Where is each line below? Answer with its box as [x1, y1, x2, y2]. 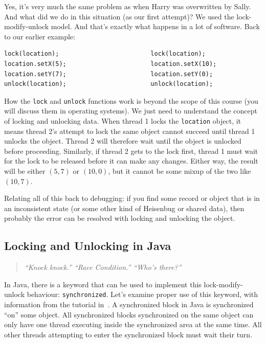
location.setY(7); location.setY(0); [4, 70, 213, 78]
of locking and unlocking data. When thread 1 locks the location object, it [4, 116, 241, 126]
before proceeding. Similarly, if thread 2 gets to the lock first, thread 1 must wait [4, 145, 258, 156]
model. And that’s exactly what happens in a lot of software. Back [51, 21, 260, 32]
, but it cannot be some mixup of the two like [108, 166, 251, 176]
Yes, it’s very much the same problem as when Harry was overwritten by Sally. [4, 1, 251, 11]
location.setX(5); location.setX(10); [4, 60, 217, 67]
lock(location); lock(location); [4, 50, 206, 58]
